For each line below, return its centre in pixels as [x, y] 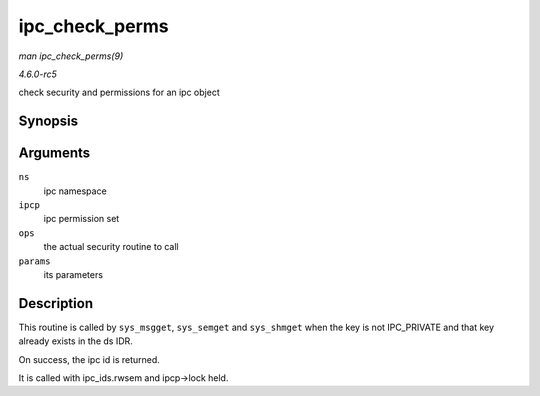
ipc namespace [75, 191]
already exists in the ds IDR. [76, 341]
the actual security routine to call [111, 247]
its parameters [73, 274]
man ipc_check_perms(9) [71, 56]
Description [56, 303]
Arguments [54, 153]
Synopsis [48, 121]
